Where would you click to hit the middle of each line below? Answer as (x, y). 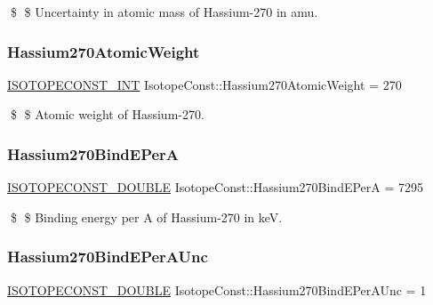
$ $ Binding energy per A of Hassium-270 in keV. (146, 217)
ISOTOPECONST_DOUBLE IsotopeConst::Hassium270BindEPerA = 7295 (216, 187)
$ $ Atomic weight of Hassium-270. (107, 114)
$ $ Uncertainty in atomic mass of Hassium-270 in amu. (164, 12)
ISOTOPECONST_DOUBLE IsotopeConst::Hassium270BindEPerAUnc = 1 (217, 289)
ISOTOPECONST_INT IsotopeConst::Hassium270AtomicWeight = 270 (204, 84)
